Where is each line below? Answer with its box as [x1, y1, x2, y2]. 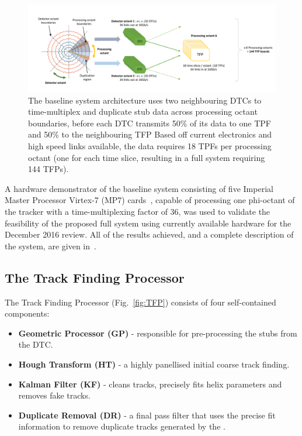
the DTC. [18, 338, 53, 351]
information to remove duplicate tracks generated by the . [18, 420, 225, 432]
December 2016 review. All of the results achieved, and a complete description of [5, 228, 294, 241]
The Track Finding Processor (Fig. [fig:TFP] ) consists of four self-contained [5, 296, 276, 308]
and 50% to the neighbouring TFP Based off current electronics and [28, 128, 272, 140]
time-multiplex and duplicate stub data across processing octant [28, 105, 258, 118]
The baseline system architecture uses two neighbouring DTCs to [28, 94, 262, 106]
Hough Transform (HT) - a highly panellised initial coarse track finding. [18, 358, 290, 370]
